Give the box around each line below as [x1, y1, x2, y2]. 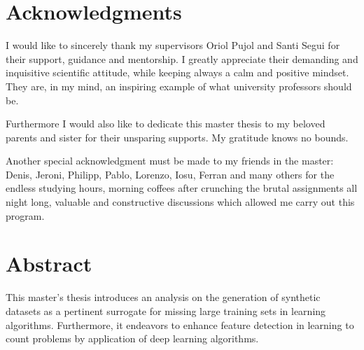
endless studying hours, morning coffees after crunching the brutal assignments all [6, 181, 358, 195]
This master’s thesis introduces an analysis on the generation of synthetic [6, 290, 321, 304]
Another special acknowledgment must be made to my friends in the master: [6, 153, 334, 168]
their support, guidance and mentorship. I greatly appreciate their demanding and [6, 51, 358, 66]
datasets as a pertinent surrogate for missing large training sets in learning [6, 303, 326, 318]
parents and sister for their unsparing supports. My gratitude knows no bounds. [6, 129, 349, 144]
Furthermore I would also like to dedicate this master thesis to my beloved [6, 116, 325, 131]
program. [6, 208, 45, 223]
